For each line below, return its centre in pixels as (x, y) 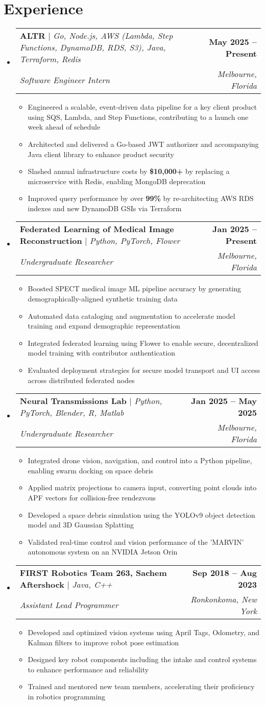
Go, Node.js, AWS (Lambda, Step (113, 36)
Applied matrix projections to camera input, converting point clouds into (142, 487)
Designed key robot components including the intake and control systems (142, 659)
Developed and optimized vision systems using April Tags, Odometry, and (144, 632)
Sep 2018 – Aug (224, 572)
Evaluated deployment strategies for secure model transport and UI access (144, 370)
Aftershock (42, 584)
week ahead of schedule (64, 127)
